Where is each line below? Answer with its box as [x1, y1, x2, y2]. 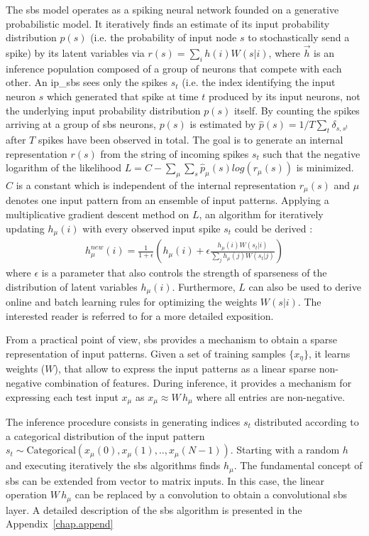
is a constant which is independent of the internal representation [16, 177, 297, 192]
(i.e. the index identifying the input [182, 75, 336, 90]
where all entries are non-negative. [196, 389, 346, 404]
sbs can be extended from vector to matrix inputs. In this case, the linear [6, 473, 324, 488]
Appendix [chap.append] [6, 516, 114, 531]
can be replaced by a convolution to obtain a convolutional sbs [75, 487, 347, 502]
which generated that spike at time [46, 88, 199, 103]
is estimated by [189, 117, 256, 132]
